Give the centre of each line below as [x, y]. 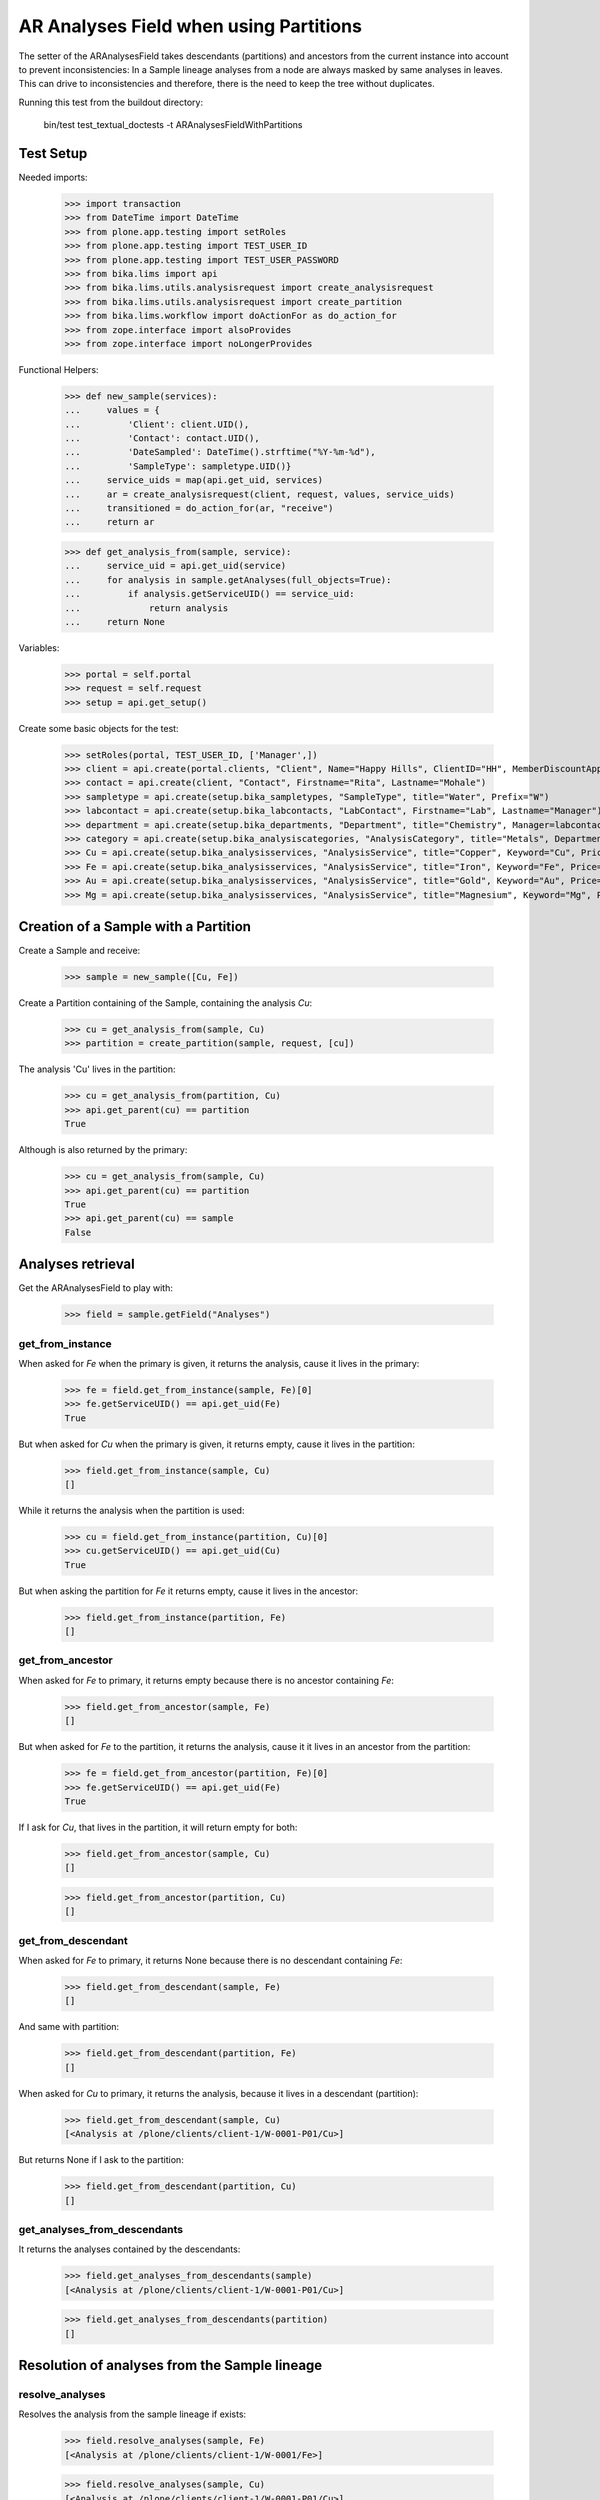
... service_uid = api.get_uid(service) [175, 566]
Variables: [39, 647]
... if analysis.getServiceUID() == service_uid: [209, 594]
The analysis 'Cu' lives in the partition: [97, 1069]
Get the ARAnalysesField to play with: [96, 1288]
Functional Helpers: [58, 369]
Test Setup [53, 153]
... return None [114, 621]
